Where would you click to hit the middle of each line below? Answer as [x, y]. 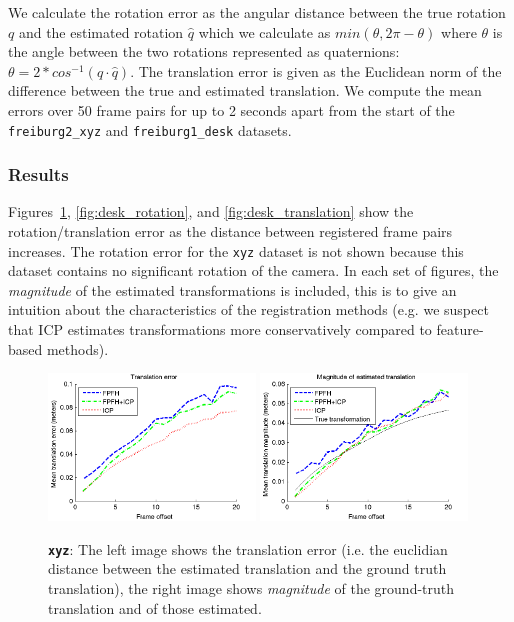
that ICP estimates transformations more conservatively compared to [220, 329]
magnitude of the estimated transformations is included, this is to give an [232, 289]
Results [38, 174]
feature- [460, 329]
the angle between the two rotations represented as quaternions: [204, 51]
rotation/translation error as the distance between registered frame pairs [230, 231]
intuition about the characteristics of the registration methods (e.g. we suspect [248, 309]
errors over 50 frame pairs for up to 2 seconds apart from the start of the [231, 109]
